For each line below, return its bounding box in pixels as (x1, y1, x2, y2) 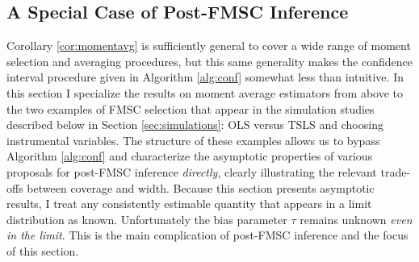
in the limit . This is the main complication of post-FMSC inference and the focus (6, 227, 409, 243)
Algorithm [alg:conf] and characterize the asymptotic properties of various (6, 148, 373, 164)
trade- (380, 163, 411, 180)
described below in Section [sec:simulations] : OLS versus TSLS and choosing (6, 116, 383, 133)
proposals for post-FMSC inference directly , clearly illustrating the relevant (6, 163, 377, 180)
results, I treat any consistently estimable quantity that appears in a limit (6, 195, 372, 212)
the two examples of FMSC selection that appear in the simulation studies (6, 100, 375, 117)
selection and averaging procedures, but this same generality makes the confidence (6, 52, 413, 69)
